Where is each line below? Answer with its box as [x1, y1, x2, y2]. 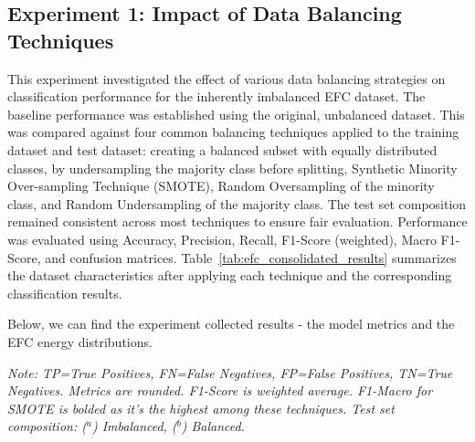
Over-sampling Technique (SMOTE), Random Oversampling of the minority [7, 176, 435, 195]
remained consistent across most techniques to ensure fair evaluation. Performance [7, 212, 468, 231]
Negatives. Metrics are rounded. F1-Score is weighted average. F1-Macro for [7, 381, 433, 400]
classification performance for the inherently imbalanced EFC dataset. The [7, 87, 426, 106]
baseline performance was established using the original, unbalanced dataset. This [7, 104, 465, 123]
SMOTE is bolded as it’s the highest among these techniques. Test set [7, 398, 395, 417]
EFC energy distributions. [7, 331, 153, 351]
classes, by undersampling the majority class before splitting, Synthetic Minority [7, 158, 458, 177]
